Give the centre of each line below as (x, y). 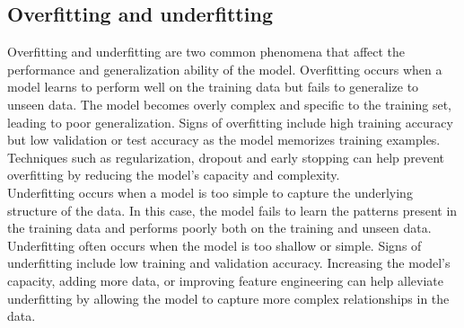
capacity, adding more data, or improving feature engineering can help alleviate (225, 280)
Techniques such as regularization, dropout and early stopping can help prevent (226, 157)
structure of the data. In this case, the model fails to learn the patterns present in (232, 210)
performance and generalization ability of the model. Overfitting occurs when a (225, 69)
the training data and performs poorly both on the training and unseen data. (219, 228)
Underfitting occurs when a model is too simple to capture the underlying (210, 192)
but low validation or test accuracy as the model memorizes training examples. (224, 140)
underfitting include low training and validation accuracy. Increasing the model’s (229, 263)
